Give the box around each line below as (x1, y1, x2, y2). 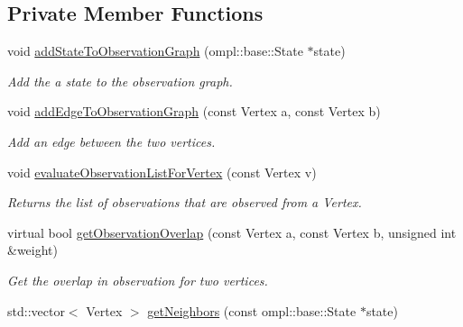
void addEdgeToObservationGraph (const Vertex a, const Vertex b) (7, 102, 381, 121)
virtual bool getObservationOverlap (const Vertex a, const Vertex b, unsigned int (7, 223, 457, 241)
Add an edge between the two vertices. (7, 132, 216, 150)
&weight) (7, 241, 58, 259)
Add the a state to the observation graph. (7, 71, 233, 90)
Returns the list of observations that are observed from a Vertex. (7, 193, 362, 212)
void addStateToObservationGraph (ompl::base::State (7, 41, 303, 60)
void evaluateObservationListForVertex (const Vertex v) (7, 162, 317, 181)
